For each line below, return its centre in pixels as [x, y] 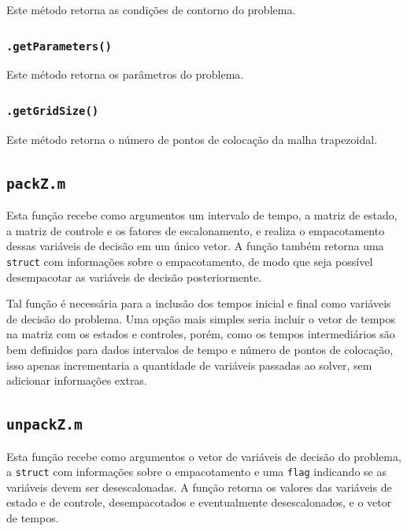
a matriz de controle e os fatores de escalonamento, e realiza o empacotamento [196, 230]
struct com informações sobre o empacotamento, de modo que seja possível [190, 261]
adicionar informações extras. [77, 380]
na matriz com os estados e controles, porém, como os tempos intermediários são [201, 334]
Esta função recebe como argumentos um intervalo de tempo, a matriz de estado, [202, 215]
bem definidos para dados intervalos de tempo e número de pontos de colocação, [200, 349]
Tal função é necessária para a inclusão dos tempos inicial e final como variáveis [199, 303]
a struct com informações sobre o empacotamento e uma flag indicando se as [196, 472]
